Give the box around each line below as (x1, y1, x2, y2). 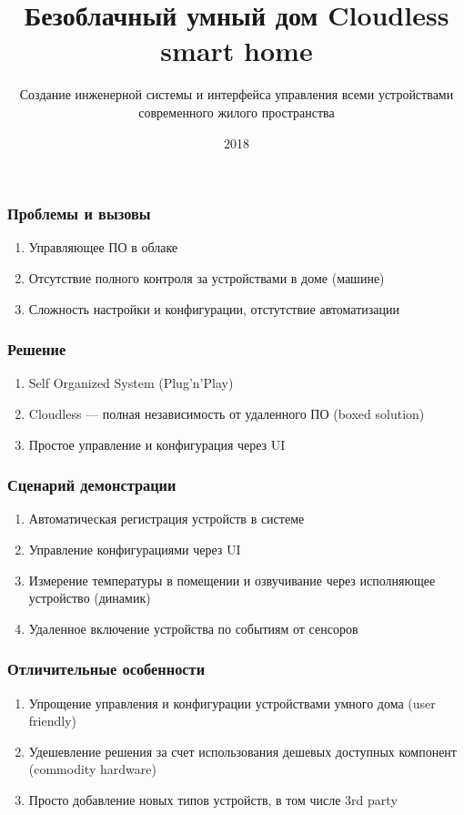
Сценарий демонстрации (7, 474, 177, 496)
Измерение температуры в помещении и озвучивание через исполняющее (28, 570, 436, 589)
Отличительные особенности (7, 657, 206, 680)
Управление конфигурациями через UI (28, 539, 241, 558)
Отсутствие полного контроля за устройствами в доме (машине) (28, 268, 385, 287)
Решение (7, 338, 66, 361)
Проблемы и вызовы (7, 202, 151, 225)
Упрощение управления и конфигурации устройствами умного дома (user (28, 693, 436, 712)
